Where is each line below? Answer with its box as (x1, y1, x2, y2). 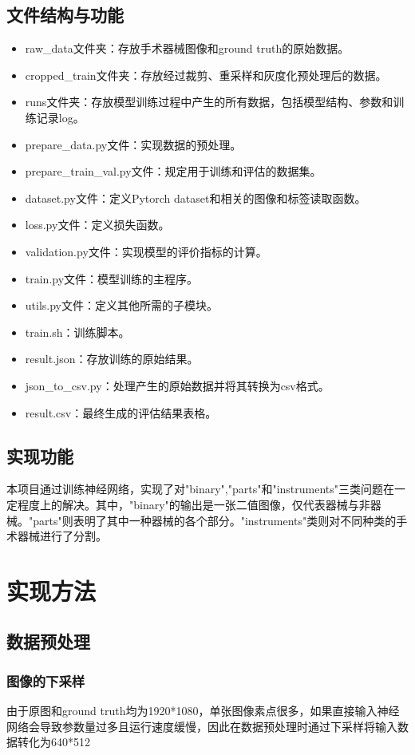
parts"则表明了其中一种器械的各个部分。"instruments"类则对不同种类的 (33, 512, 397, 528)
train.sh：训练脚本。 (25, 323, 130, 340)
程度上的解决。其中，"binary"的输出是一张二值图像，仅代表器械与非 (17, 496, 370, 512)
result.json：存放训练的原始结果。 (25, 350, 199, 367)
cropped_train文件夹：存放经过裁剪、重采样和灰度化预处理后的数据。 (25, 66, 387, 83)
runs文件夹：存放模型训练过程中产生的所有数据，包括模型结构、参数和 (25, 93, 393, 110)
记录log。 (36, 109, 85, 125)
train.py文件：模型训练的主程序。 (25, 270, 199, 287)
